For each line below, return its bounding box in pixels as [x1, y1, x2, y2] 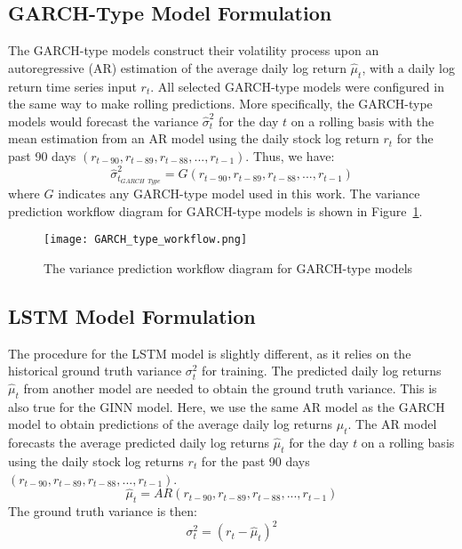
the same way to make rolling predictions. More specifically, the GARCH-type [8, 94, 433, 113]
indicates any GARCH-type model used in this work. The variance [58, 184, 420, 203]
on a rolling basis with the [291, 111, 434, 130]
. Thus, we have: [245, 146, 335, 165]
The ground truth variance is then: [8, 502, 197, 521]
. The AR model [347, 415, 437, 433]
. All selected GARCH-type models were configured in [150, 77, 444, 95]
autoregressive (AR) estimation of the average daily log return [8, 58, 346, 77]
